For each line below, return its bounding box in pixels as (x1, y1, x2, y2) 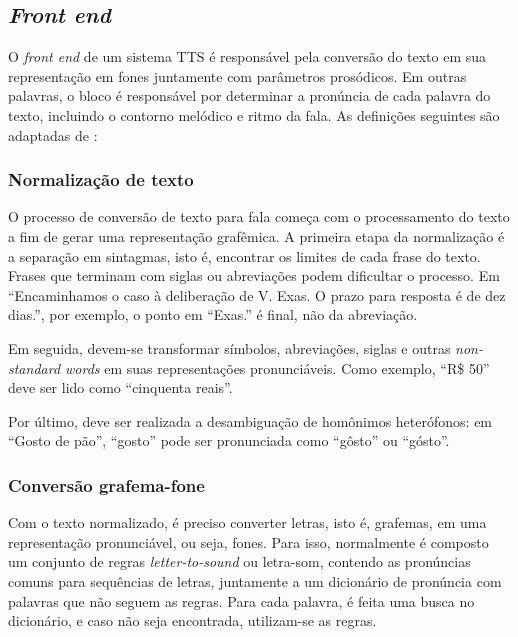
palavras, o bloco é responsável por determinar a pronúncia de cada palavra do (8, 85, 491, 106)
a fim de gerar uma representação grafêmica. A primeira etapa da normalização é (8, 225, 505, 246)
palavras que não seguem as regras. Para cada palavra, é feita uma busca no (8, 590, 475, 611)
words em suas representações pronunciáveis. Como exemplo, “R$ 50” (65, 357, 490, 378)
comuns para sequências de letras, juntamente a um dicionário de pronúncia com (8, 570, 502, 591)
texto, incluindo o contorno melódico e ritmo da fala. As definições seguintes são (8, 104, 500, 125)
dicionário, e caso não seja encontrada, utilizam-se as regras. (8, 610, 377, 631)
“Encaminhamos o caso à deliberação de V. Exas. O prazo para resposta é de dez (8, 284, 506, 305)
